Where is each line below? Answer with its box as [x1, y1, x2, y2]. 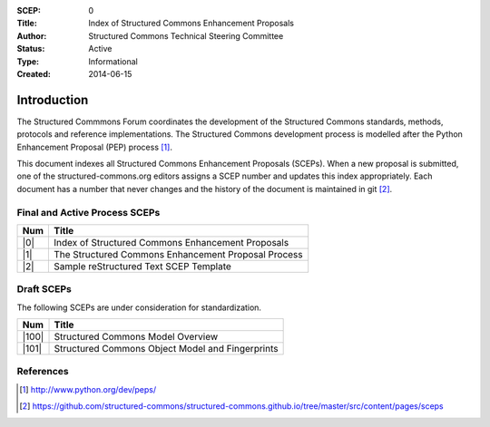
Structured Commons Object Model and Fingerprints [54, 343, 279, 355]
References [16, 365, 69, 378]
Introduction [16, 92, 89, 108]
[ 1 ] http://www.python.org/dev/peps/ [19, 383, 157, 394]
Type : [16, 55, 40, 67]
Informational [88, 55, 138, 67]
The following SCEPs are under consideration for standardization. [16, 302, 262, 313]
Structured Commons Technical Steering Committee [88, 30, 284, 41]
